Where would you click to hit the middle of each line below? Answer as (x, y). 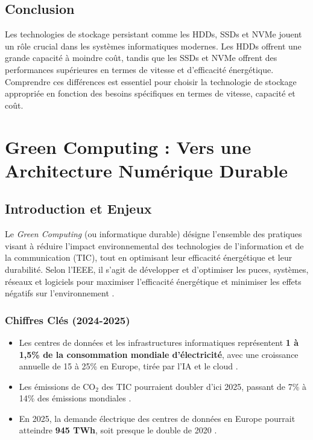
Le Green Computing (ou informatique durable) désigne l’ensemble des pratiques (153, 234)
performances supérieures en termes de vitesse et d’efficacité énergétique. (139, 69)
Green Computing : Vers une (128, 146)
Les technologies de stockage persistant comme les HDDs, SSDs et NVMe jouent (153, 34)
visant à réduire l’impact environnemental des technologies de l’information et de (154, 245)
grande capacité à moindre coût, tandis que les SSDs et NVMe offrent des (141, 58)
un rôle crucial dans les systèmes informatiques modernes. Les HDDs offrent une (153, 46)
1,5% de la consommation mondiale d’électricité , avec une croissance (159, 354)
